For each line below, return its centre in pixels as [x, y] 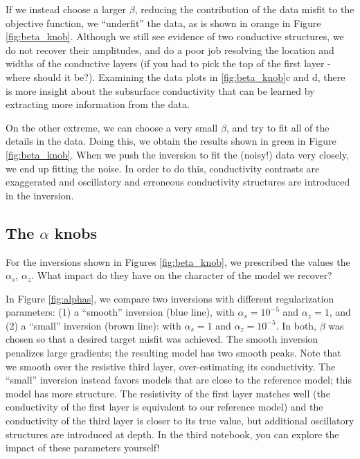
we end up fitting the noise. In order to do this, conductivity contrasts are [163, 168]
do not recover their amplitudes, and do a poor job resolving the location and [170, 49]
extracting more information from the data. [98, 104]
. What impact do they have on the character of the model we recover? [182, 275]
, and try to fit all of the [278, 127]
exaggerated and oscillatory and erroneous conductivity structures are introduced [178, 182]
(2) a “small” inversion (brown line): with [93, 325]
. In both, [296, 325]
